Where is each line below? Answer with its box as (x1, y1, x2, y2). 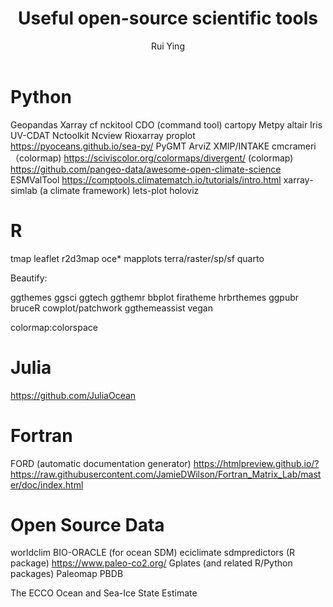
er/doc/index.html (10, 478, 84, 491)
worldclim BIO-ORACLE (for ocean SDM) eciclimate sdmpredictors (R (10, 547, 296, 559)
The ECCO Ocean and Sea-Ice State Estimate (10, 587, 198, 599)
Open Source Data (10, 513, 165, 536)
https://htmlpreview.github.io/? (193, 457, 320, 469)
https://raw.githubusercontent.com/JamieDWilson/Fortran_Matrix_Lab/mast (10, 468, 322, 480)
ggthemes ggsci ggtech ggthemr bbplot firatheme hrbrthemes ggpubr (10, 291, 300, 303)
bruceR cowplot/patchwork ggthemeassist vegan (10, 302, 213, 314)
